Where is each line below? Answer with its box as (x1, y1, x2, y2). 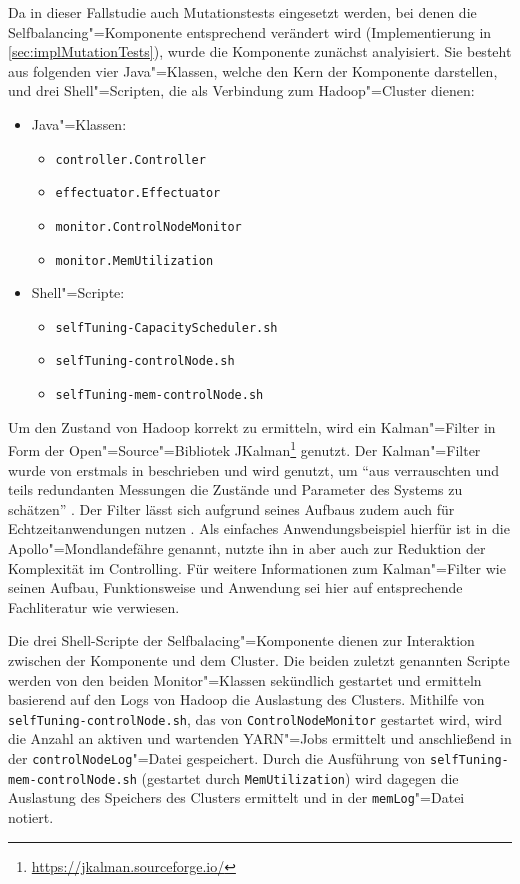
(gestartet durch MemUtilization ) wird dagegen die (141, 767, 459, 788)
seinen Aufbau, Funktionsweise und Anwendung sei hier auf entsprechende (8, 577, 463, 598)
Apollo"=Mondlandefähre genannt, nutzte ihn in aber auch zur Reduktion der (8, 537, 486, 558)
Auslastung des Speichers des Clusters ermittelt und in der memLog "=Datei (8, 787, 465, 808)
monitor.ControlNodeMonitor (55, 219, 242, 234)
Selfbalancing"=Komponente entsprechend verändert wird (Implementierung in (8, 21, 492, 42)
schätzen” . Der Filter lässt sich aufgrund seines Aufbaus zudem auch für (8, 498, 455, 519)
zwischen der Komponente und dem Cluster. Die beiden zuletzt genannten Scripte (8, 649, 510, 670)
